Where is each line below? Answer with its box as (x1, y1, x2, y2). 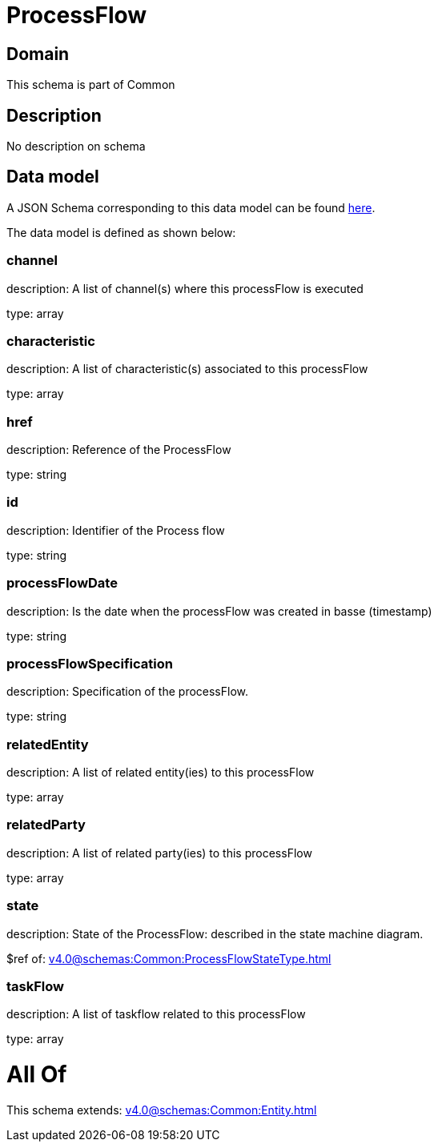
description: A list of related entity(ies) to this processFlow (6, 765, 315, 780)
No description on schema (6, 139, 146, 154)
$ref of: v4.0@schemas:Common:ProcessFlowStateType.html (6, 951, 332, 965)
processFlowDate (6, 575, 118, 592)
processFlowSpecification (6, 655, 173, 672)
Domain (6, 43, 70, 64)
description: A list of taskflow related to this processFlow (6, 1007, 306, 1022)
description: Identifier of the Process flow (6, 523, 225, 537)
